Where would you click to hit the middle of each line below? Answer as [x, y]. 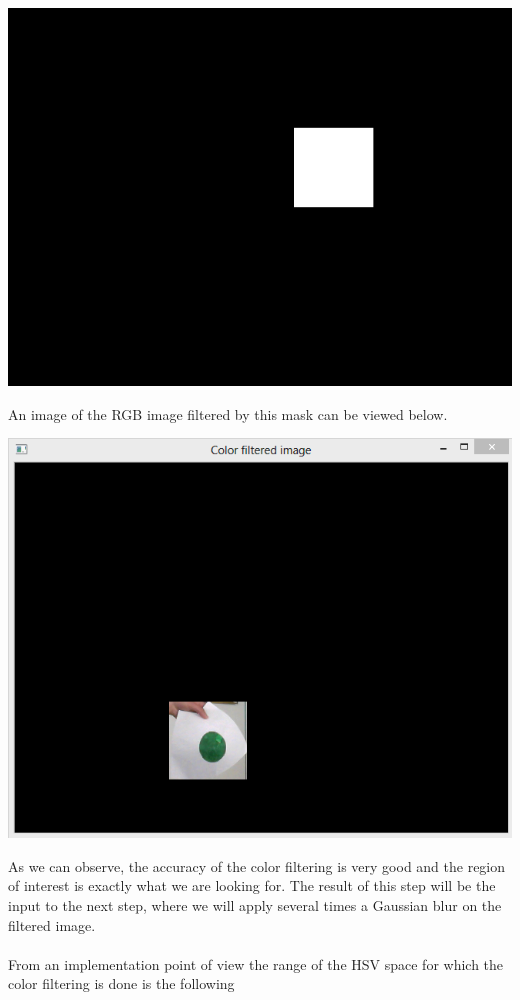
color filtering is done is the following [121, 983]
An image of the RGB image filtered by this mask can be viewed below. [228, 413]
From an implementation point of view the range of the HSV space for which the [256, 963]
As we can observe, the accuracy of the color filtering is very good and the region [257, 865]
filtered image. [52, 924]
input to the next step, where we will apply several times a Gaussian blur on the [255, 904]
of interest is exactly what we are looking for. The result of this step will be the [252, 885]
